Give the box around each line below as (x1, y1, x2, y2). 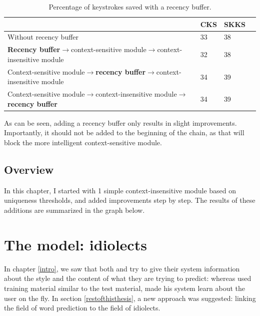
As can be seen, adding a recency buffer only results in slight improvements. (4, 117, 237, 128)
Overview (4, 162, 54, 177)
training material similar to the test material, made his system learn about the (4, 282, 245, 293)
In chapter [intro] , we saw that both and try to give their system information (4, 263, 240, 273)
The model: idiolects (4, 234, 147, 254)
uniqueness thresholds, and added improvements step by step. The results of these (4, 195, 255, 205)
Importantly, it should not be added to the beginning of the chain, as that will (4, 127, 244, 138)
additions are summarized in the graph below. (4, 205, 145, 215)
